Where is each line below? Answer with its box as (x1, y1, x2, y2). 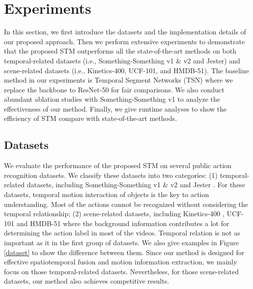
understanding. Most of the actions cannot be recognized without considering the (4, 199, 249, 209)
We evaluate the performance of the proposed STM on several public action (4, 160, 232, 171)
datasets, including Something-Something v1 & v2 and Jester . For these (27, 179, 245, 190)
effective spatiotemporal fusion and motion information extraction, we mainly (4, 257, 237, 267)
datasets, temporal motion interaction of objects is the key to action (4, 189, 209, 200)
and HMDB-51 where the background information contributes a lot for (16, 218, 229, 228)
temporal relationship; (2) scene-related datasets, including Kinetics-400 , (4, 208, 225, 219)
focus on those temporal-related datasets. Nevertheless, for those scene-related (4, 266, 239, 276)
